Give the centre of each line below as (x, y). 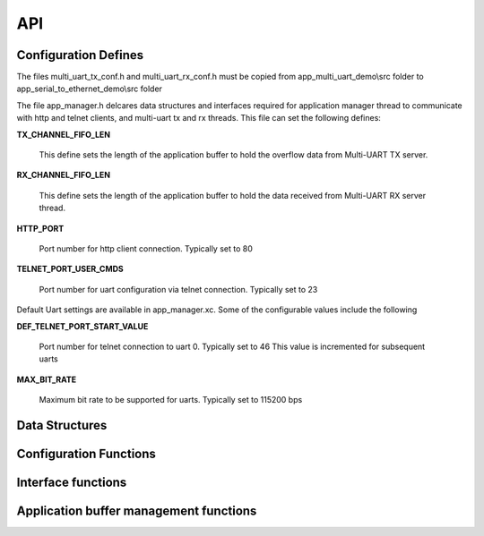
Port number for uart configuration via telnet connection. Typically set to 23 (178, 289)
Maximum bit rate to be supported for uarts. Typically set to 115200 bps (171, 400)
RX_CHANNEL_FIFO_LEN (64, 175)
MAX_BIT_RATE (47, 379)
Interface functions (72, 482)
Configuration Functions (86, 453)
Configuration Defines (80, 55)
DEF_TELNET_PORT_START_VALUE (82, 326)
